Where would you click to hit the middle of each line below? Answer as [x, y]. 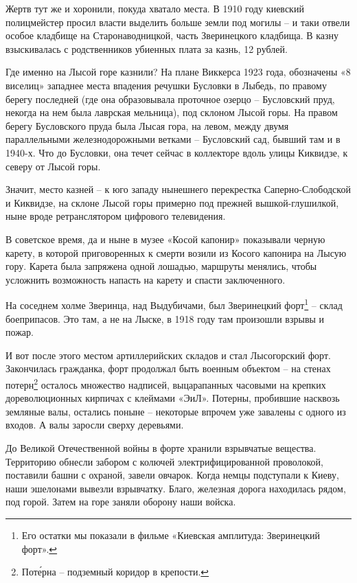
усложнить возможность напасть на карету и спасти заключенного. [146, 279]
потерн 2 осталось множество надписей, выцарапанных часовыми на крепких [166, 383]
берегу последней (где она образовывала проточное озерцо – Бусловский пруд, [170, 99]
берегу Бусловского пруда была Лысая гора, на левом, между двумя [147, 125]
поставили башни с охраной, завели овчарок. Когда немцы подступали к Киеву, [172, 475]
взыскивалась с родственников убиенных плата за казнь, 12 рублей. [147, 48]
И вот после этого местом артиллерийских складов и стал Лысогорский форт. [168, 355]
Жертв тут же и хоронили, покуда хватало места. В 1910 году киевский [155, 8]
